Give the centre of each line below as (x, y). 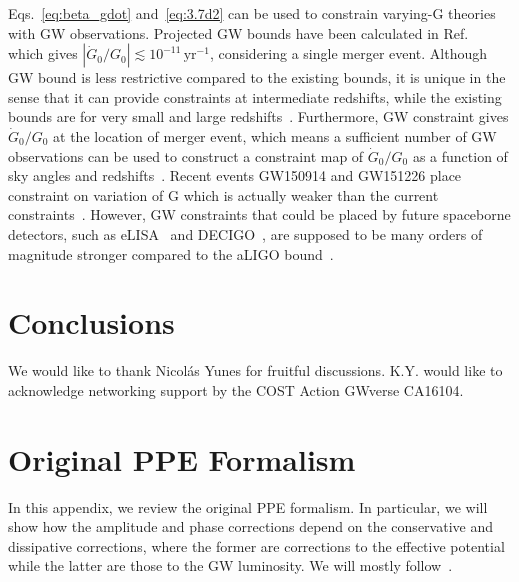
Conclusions (91, 322)
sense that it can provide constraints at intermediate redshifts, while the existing (255, 96)
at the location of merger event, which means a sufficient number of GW (275, 135)
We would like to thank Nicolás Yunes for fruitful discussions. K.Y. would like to (255, 370)
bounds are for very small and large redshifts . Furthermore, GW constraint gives (258, 116)
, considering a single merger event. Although (348, 53)
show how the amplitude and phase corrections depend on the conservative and (250, 526)
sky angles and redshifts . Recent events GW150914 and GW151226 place (235, 175)
